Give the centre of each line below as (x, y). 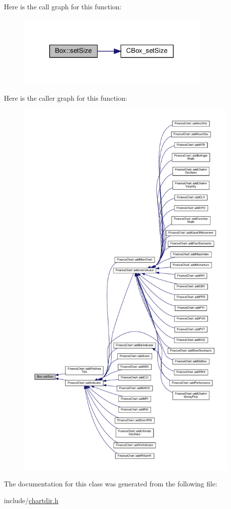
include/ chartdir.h (31, 500)
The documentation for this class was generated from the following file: (111, 484)
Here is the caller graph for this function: (66, 98)
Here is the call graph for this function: (63, 6)
